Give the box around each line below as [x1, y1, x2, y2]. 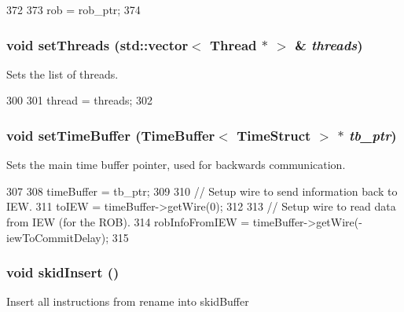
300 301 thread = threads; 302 [6, 92, 153, 108]
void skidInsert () [6, 262, 119, 282]
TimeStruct [237, 125, 311, 145]
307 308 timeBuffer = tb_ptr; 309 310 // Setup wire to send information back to [6, 182, 398, 199]
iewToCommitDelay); [6, 229, 109, 245]
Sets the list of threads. [6, 65, 119, 82]
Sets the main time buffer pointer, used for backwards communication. [6, 156, 346, 173]
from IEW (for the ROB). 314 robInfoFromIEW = [6, 214, 250, 229]
